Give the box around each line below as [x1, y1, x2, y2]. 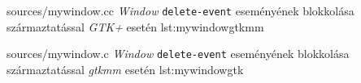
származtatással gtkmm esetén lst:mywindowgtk [7, 60, 244, 77]
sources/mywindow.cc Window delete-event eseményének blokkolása [7, 2, 354, 19]
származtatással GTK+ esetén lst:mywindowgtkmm [7, 18, 264, 35]
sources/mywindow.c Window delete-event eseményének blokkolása [7, 45, 350, 62]
